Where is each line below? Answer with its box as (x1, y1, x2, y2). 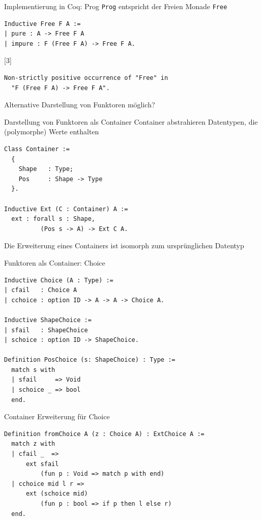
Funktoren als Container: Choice (4, 257, 105, 268)
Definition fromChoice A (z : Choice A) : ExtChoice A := (4, 430, 205, 438)
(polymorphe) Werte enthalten (4, 126, 99, 137)
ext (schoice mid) (25, 490, 88, 498)
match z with (11, 440, 55, 448)
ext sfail (25, 460, 59, 468)
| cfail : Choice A (4, 286, 77, 294)
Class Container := (4, 146, 70, 153)
